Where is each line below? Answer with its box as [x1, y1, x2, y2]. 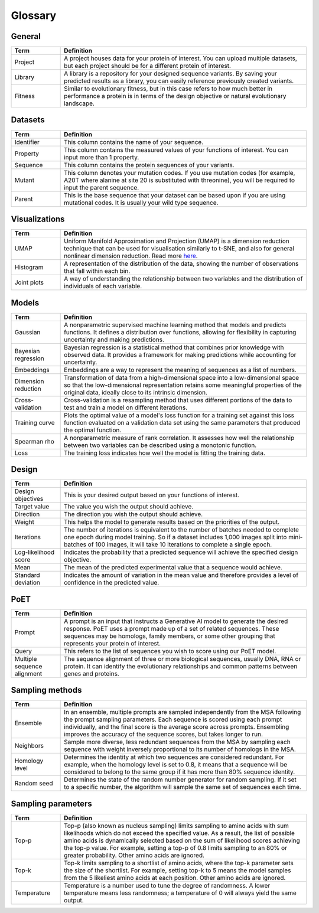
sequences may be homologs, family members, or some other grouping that [64, 632, 275, 640]
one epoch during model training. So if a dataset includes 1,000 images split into [64, 533, 287, 542]
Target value [14, 503, 50, 511]
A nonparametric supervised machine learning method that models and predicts [64, 321, 287, 329]
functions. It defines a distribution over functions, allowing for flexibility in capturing [64, 328, 297, 336]
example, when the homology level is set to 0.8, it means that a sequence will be [64, 761, 288, 769]
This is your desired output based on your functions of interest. [64, 491, 239, 499]
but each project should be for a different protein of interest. [64, 62, 232, 70]
